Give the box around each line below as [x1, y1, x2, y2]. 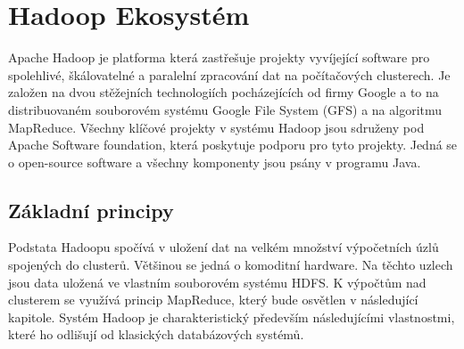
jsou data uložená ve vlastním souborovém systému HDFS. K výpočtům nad [8, 272, 427, 291]
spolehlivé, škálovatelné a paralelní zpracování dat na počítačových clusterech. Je [8, 65, 451, 84]
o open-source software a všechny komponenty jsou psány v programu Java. [8, 152, 421, 171]
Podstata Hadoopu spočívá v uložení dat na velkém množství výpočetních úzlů [8, 238, 439, 256]
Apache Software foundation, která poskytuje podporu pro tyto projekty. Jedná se [8, 135, 458, 154]
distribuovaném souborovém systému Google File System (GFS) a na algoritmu [8, 100, 443, 118]
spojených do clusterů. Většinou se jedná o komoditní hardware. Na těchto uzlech [8, 256, 453, 274]
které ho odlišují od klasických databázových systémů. [8, 325, 304, 344]
